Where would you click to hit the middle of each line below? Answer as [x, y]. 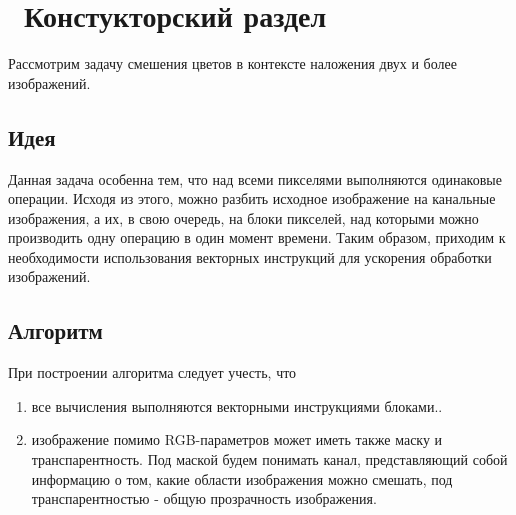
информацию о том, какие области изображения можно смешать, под [242, 478]
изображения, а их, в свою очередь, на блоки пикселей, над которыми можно [243, 217]
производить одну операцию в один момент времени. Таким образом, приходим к [257, 237]
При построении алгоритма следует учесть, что [152, 372]
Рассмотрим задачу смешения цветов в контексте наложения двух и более [232, 63]
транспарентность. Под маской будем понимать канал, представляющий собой [269, 459]
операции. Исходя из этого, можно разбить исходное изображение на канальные [252, 198]
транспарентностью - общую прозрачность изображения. [204, 498]
